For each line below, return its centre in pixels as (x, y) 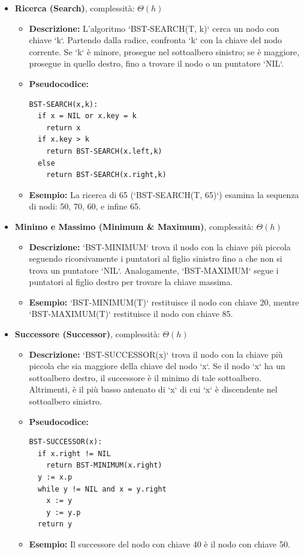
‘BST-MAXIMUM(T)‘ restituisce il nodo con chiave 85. (131, 314)
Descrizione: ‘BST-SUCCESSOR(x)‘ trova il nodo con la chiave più (156, 354)
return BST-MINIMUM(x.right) (104, 465)
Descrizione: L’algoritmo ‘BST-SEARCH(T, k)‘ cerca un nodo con (154, 28)
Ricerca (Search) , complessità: (75, 8)
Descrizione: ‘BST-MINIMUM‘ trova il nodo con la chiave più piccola (160, 246)
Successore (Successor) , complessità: (87, 334)
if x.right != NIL (74, 453)
